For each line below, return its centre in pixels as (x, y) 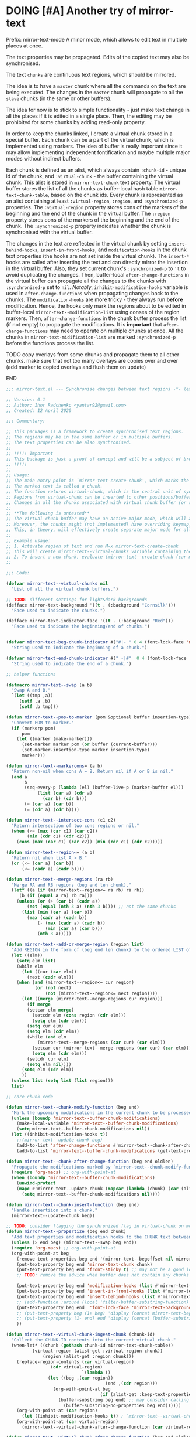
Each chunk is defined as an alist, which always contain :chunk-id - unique (96, 170)
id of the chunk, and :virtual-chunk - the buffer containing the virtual (90, 176)
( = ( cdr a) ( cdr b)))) (52, 809)
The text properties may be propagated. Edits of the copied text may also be (98, 57)
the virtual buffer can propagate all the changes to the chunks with (86, 281)
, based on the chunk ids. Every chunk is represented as (115, 195)
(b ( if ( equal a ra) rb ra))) (56, 896)
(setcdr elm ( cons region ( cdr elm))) (79, 1015)
